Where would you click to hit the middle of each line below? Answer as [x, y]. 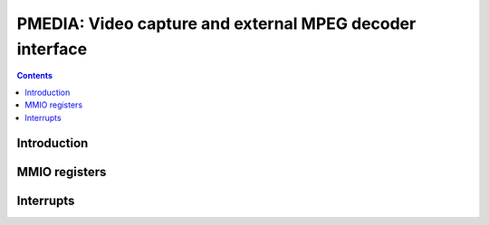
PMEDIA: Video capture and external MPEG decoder [216, 23]
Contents [35, 76]
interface [52, 49]
